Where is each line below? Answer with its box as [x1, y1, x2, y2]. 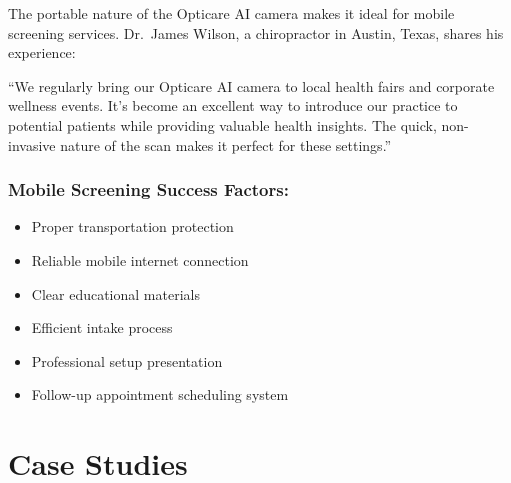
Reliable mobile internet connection [31, 249, 249, 270]
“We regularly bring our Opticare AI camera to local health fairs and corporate [8, 75, 495, 96]
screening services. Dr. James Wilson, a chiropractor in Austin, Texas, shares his [8, 22, 504, 43]
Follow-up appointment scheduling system [31, 384, 289, 405]
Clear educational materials [31, 283, 200, 304]
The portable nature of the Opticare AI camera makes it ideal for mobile [8, 3, 455, 23]
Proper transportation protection [31, 216, 234, 237]
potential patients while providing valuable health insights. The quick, [8, 114, 437, 135]
